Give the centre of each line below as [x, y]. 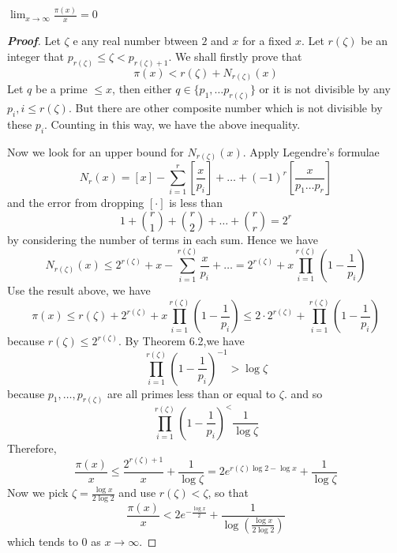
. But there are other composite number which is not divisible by [225, 107]
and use [137, 492]
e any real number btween [135, 41]
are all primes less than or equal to [192, 393]
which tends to [43, 541]
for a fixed [267, 41]
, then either [142, 89]
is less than [196, 203]
